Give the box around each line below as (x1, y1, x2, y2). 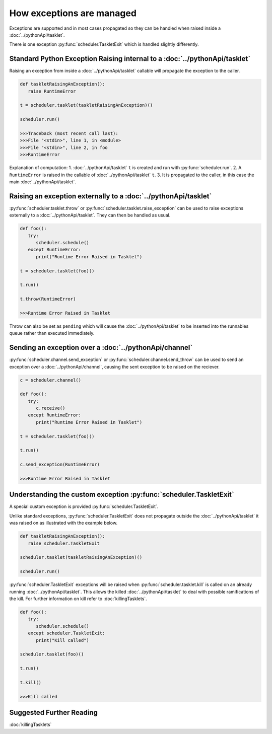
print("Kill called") (36, 637, 89, 643)
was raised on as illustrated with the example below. (9, 520, 118, 526)
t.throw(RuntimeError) (20, 296, 76, 302)
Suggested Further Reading (9, 708, 98, 717)
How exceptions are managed (9, 8, 137, 19)
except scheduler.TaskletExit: (28, 630, 105, 636)
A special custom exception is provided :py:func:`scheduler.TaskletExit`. (9, 503, 159, 509)
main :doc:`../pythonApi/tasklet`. (9, 179, 77, 185)
